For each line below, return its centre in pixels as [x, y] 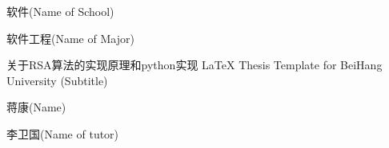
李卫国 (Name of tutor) [63, 133]
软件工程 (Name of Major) [70, 38]
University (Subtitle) [57, 80]
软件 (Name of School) [60, 11]
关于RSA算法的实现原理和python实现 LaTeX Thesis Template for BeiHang [194, 65]
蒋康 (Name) [36, 107]
